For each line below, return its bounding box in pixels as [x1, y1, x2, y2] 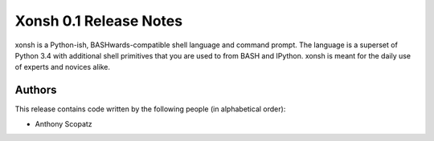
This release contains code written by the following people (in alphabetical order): [14, 104, 286, 114]
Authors [14, 83, 57, 97]
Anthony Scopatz [35, 119, 92, 128]
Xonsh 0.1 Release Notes [14, 12, 183, 30]
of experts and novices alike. [14, 62, 110, 72]
